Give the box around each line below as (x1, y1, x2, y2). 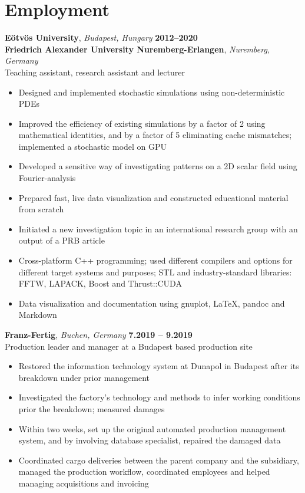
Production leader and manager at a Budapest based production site (5, 340, 253, 352)
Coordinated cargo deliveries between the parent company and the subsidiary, (18, 453, 299, 466)
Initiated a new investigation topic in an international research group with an (18, 222, 298, 235)
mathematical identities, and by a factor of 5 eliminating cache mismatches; (18, 129, 292, 141)
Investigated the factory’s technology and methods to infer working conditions (18, 391, 300, 403)
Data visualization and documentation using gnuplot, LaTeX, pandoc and (18, 297, 285, 309)
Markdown (18, 308, 57, 321)
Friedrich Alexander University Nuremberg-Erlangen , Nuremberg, (5, 42, 270, 55)
